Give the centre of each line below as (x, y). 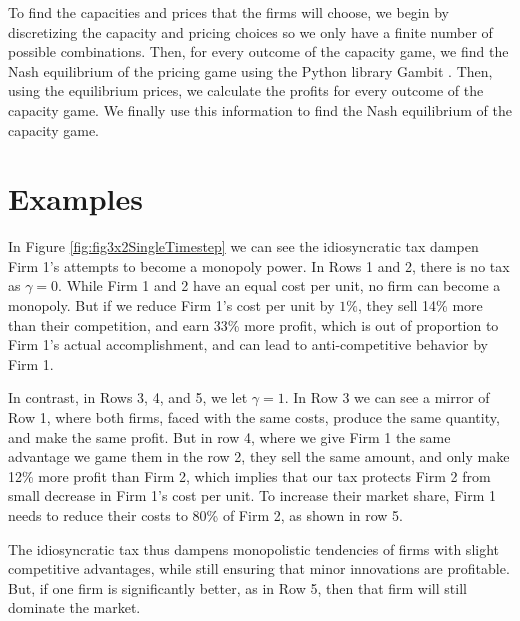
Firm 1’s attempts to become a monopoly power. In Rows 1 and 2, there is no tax (259, 265)
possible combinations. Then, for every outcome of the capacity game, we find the (258, 51)
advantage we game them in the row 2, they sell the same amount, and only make (259, 456)
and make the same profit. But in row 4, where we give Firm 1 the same (229, 436)
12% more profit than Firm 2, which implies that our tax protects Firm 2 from (249, 475)
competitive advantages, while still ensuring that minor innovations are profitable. (259, 568)
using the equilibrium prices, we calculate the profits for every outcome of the (246, 90)
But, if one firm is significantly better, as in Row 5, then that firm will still (237, 587)
